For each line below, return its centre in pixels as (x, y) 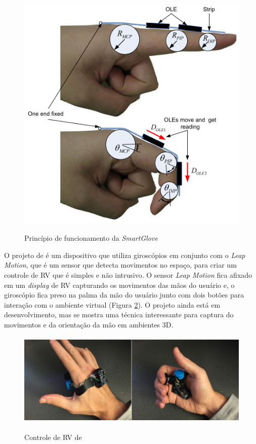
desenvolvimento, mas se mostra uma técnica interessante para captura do (119, 314)
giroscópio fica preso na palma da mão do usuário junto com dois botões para (124, 295)
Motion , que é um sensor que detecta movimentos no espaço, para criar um (120, 265)
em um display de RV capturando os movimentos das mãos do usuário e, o (119, 285)
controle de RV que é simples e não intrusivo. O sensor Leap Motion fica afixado (128, 275)
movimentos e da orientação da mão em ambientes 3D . (89, 325)
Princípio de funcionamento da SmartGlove (91, 238)
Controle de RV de (53, 437)
